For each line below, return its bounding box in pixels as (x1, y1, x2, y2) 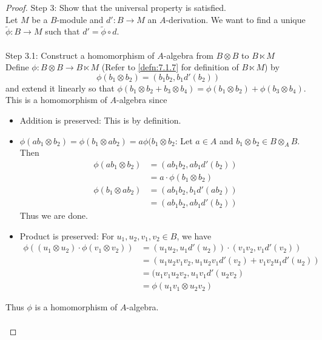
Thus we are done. (19, 209, 88, 222)
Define (5, 61, 29, 73)
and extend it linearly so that (5, 81, 115, 94)
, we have (176, 229, 212, 242)
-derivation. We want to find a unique (166, 13, 306, 25)
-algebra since (116, 93, 167, 106)
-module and (56, 13, 104, 25)
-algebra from (163, 48, 213, 61)
